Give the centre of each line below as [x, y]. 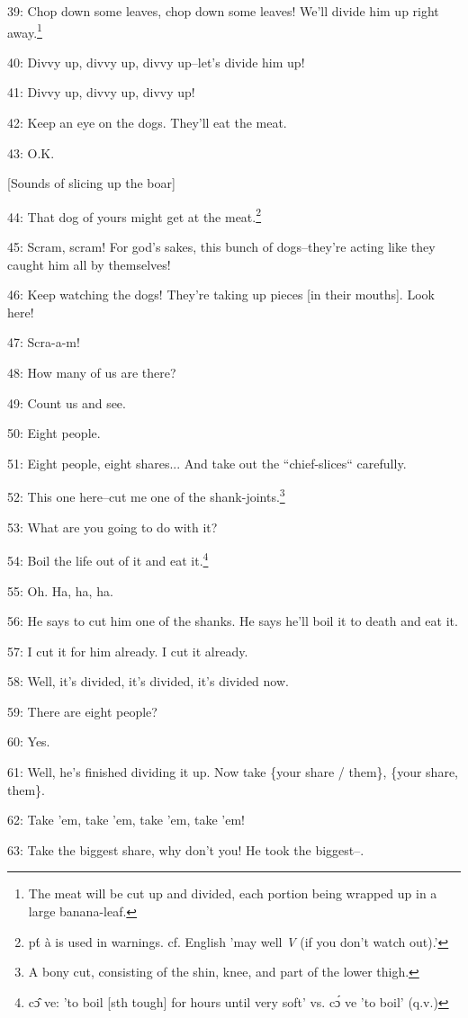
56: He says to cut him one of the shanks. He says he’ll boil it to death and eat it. [233, 621]
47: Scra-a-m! [44, 342]
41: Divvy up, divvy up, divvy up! [101, 92]
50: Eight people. [54, 433]
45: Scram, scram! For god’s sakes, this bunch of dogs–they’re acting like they [221, 247]
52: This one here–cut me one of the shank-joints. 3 [146, 496]
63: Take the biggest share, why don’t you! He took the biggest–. [186, 849]
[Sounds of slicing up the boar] [91, 183]
